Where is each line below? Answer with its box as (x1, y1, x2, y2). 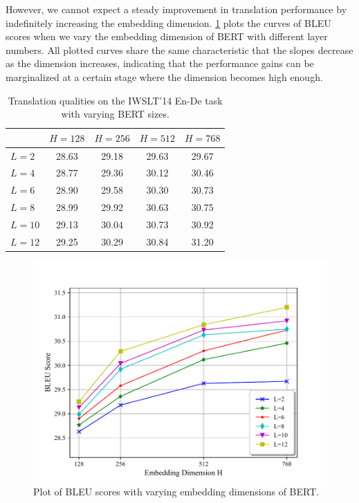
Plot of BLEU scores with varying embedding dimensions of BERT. (33, 484, 320, 498)
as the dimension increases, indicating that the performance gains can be (6, 56, 314, 71)
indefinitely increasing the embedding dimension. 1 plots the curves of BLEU (6, 15, 331, 30)
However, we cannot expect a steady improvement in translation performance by (6, 2, 347, 16)
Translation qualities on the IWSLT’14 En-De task (8, 93, 223, 107)
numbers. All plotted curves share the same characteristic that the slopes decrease (6, 42, 353, 57)
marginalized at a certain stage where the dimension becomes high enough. (6, 69, 323, 84)
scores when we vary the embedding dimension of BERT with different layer (6, 29, 328, 44)
